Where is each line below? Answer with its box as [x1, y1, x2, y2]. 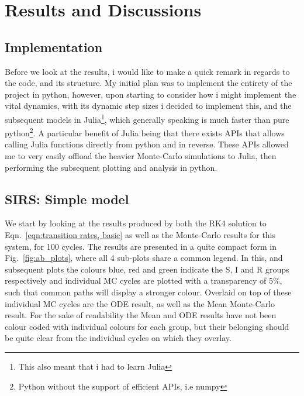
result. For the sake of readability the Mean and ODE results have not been [5, 309, 277, 321]
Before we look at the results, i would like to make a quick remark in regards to [5, 65, 290, 77]
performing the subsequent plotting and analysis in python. [5, 161, 217, 173]
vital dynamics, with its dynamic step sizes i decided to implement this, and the [5, 99, 292, 112]
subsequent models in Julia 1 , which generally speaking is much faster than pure [5, 111, 289, 125]
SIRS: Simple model [5, 190, 129, 208]
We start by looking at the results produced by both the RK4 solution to [5, 217, 267, 229]
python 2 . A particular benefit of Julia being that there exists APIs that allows [5, 125, 285, 139]
